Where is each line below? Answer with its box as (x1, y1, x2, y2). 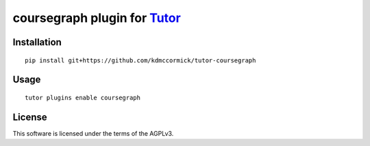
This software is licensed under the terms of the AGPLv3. (12, 129, 174, 137)
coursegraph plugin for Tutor (12, 10, 181, 25)
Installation (12, 36, 62, 48)
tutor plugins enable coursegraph (25, 93, 140, 101)
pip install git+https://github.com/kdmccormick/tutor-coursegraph (25, 56, 256, 64)
